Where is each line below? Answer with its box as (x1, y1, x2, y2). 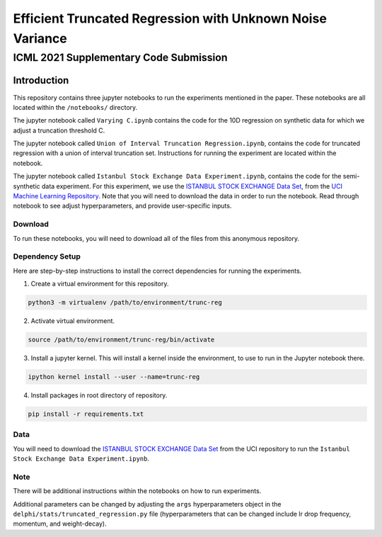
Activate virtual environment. (30, 317, 115, 325)
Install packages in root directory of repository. (30, 391, 168, 400)
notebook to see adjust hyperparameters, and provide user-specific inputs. (13, 202, 232, 210)
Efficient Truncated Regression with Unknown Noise (13, 11, 327, 26)
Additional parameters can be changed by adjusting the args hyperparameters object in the (13, 499, 282, 508)
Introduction (13, 74, 69, 86)
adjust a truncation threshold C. (13, 126, 105, 135)
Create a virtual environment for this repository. (30, 280, 169, 288)
